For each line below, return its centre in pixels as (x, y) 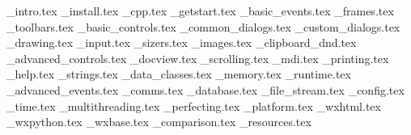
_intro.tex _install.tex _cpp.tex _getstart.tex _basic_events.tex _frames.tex (200, 11)
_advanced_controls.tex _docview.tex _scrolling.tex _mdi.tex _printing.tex (198, 58)
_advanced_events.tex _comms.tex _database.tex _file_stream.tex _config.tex (205, 89)
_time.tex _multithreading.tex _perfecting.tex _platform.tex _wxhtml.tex (194, 105)
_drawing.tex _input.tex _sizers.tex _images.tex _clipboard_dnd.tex (182, 42)
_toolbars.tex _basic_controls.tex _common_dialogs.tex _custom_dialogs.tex (203, 26)
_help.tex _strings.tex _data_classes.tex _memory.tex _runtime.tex (179, 74)
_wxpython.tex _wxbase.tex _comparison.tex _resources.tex (159, 122)
